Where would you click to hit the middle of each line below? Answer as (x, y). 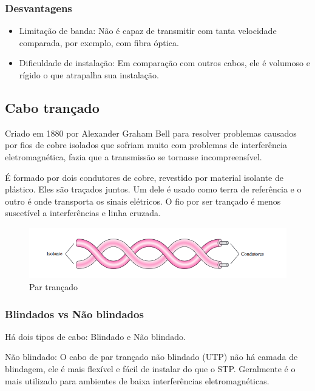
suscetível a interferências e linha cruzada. (83, 213)
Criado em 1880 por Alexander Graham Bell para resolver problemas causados (151, 133)
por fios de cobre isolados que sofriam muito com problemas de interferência (146, 145)
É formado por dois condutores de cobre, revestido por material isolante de (144, 177)
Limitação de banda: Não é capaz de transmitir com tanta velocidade (148, 31)
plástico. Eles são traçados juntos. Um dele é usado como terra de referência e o (153, 189)
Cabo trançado (52, 107)
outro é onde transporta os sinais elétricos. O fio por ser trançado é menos (143, 201)
